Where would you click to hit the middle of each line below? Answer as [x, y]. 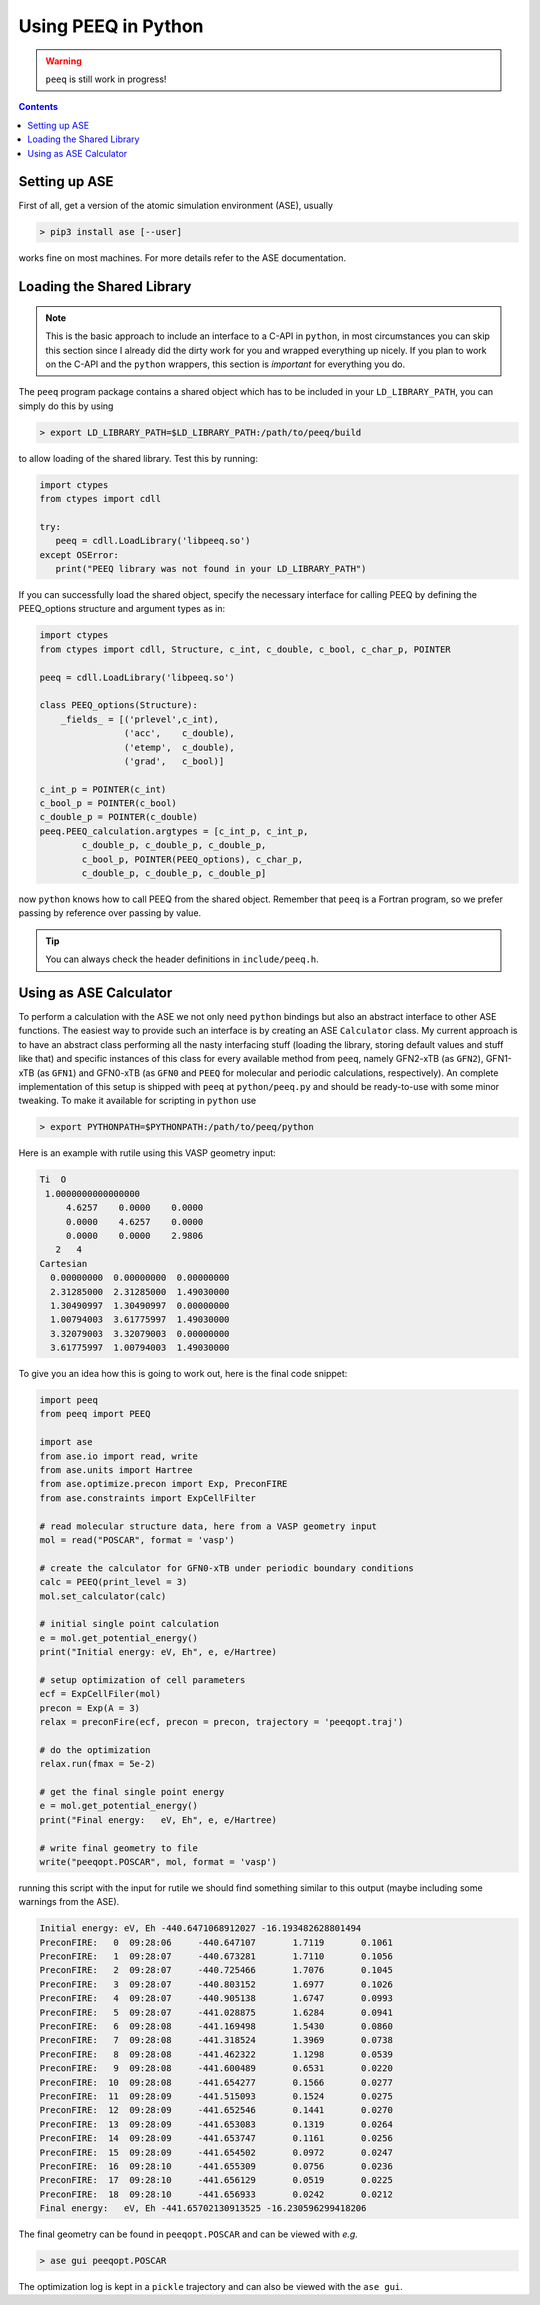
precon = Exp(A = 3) [89, 1708]
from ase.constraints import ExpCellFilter [148, 1498]
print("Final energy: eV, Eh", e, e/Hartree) [158, 1819]
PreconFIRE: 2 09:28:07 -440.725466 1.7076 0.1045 [216, 1970]
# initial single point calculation [129, 1624]
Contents [38, 107]
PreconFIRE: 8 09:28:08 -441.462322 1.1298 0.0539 [216, 2054]
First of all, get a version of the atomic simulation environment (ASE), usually [176, 206]
